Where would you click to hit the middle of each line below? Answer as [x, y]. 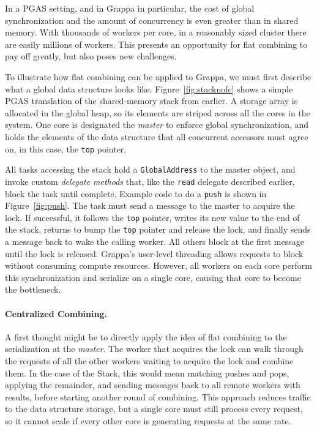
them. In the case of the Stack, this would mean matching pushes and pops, [147, 373]
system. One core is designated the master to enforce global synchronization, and [157, 125]
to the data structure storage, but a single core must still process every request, [154, 409]
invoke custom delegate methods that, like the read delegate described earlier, [150, 181]
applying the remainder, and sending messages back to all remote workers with [153, 385]
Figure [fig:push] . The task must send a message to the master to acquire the [150, 205]
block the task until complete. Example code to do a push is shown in [136, 193]
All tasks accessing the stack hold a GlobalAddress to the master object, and [150, 169]
